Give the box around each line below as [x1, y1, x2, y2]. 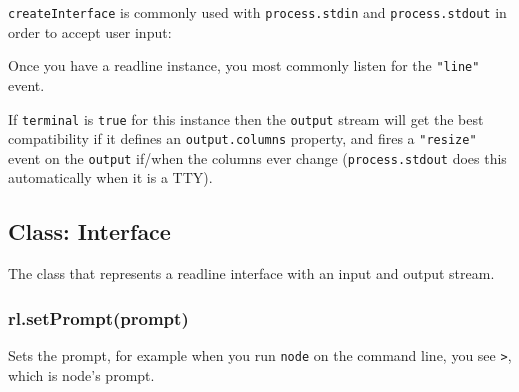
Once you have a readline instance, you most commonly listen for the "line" [8, 55, 480, 76]
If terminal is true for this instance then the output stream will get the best [8, 108, 484, 129]
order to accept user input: [8, 21, 172, 42]
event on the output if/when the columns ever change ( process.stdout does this [8, 147, 507, 168]
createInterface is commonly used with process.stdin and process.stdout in [8, 2, 507, 22]
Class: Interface [8, 216, 171, 247]
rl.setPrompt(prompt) [8, 305, 189, 330]
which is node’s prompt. [8, 364, 155, 385]
